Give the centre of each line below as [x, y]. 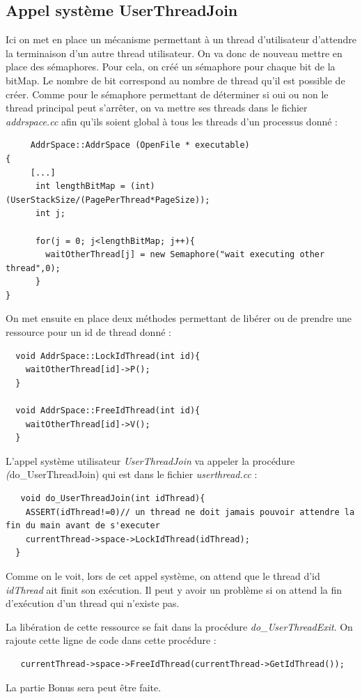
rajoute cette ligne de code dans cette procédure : [111, 640]
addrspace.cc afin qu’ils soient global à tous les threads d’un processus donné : [172, 121]
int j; [50, 214]
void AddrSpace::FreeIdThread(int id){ [108, 411]
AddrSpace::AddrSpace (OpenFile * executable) [140, 145]
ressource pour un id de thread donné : [88, 332]
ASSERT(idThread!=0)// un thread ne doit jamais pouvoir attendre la [190, 512]
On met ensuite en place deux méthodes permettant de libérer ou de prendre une [179, 318]
